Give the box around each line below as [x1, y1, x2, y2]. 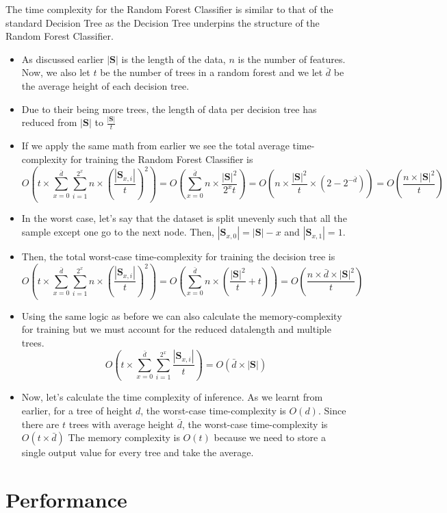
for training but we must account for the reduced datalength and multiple [21, 322, 331, 336]
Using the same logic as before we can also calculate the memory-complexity [21, 308, 342, 323]
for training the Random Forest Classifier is [70, 151, 253, 166]
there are [21, 416, 60, 431]
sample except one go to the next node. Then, [21, 225, 215, 239]
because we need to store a [214, 430, 326, 445]
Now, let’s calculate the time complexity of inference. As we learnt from [21, 390, 323, 404]
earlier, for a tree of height [21, 403, 133, 417]
